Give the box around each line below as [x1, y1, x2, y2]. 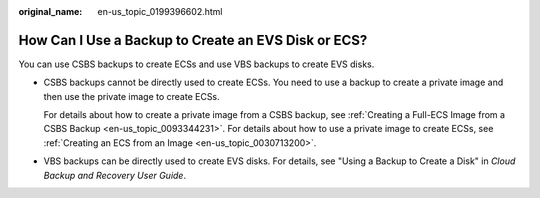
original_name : [18, 6, 83, 17]
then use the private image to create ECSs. [43, 90, 220, 102]
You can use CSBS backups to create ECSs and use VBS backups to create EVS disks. [18, 58, 375, 70]
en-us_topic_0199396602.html [97, 6, 223, 17]
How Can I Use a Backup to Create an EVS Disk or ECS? [18, 31, 368, 49]
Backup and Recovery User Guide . [43, 169, 187, 181]
